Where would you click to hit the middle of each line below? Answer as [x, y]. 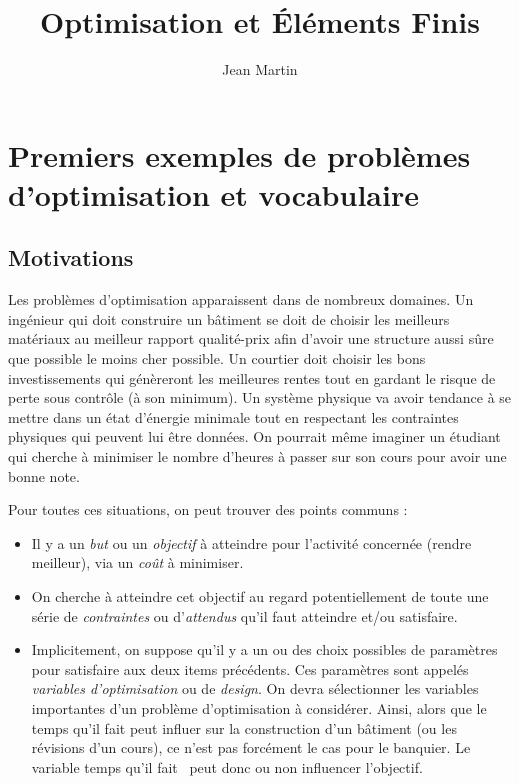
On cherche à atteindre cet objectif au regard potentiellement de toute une [260, 596]
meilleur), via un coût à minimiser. [137, 562]
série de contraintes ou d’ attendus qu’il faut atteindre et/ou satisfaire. [244, 615]
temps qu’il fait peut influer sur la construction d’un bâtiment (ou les [244, 727]
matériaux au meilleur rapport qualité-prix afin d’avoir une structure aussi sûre [251, 338]
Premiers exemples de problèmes [239, 154]
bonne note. [44, 475]
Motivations [71, 257]
